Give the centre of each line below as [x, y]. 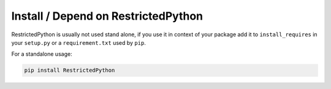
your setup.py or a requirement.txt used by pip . [79, 42]
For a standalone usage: [42, 54]
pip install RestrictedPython [70, 70]
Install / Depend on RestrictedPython [107, 16]
